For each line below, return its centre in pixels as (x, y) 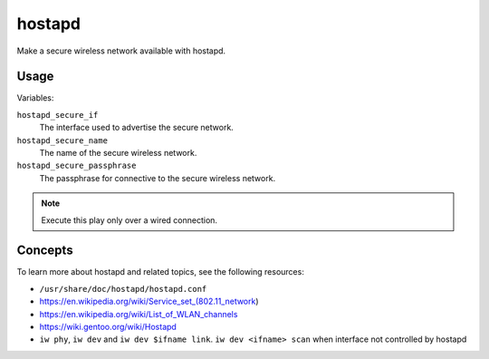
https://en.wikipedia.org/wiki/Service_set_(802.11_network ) (149, 301)
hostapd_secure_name (62, 140)
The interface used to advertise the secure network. (137, 128)
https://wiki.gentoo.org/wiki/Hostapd (108, 327)
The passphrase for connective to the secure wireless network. (158, 178)
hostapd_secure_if (58, 115)
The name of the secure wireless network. (118, 153)
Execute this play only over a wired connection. (129, 220)
